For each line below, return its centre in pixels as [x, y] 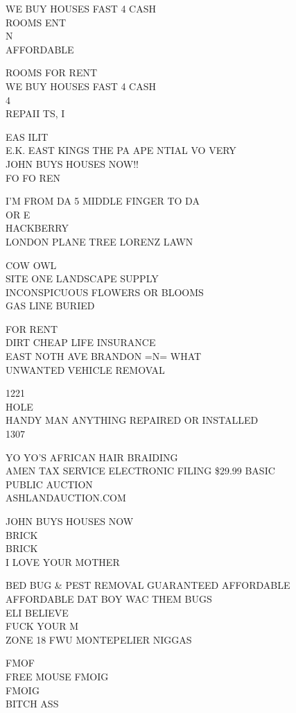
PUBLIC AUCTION [49, 484]
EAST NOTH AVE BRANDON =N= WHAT [104, 356]
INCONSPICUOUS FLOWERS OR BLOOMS [105, 292]
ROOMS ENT [36, 22]
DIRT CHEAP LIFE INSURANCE [81, 342]
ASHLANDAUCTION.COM [66, 498]
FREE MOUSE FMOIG [57, 676]
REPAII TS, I [35, 113]
